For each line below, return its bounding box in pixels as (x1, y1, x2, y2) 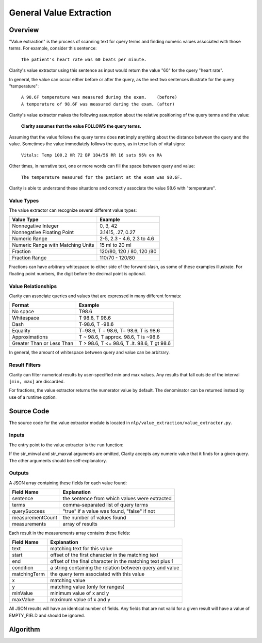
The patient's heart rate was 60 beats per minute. (21, 56, 147, 62)
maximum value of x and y (50, 596, 111, 603)
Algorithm (9, 625, 40, 633)
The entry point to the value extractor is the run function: (9, 442, 124, 448)
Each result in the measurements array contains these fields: (9, 530, 131, 536)
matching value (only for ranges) (50, 583, 125, 590)
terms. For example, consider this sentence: (9, 45, 97, 51)
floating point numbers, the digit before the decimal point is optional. (9, 271, 146, 276)
